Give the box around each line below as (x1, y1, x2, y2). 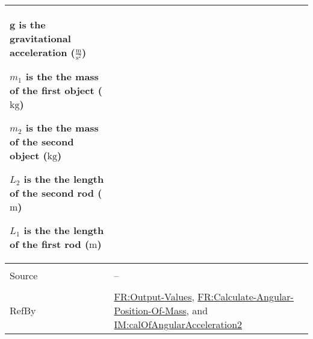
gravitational (10, 31, 71, 45)
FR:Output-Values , (114, 290, 194, 304)
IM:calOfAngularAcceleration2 (114, 317, 243, 332)
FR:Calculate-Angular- (197, 290, 294, 304)
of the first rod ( (10, 237, 90, 252)
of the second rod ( (10, 186, 102, 200)
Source (10, 268, 38, 283)
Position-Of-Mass (114, 303, 187, 318)
